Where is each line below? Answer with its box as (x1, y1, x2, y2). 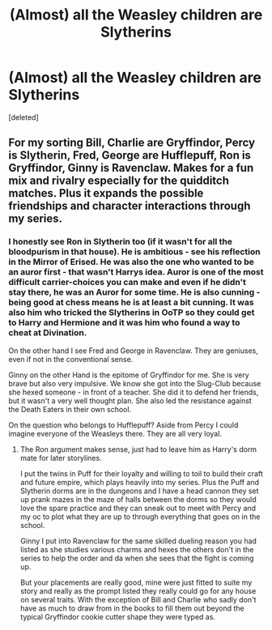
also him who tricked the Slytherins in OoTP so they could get (8, 307, 255, 318)
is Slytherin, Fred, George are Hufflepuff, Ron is (8, 148, 251, 163)
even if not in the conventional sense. (8, 354, 134, 364)
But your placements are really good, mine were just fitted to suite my (19, 577, 253, 587)
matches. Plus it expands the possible (8, 186, 204, 200)
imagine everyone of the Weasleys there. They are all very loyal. (8, 428, 223, 438)
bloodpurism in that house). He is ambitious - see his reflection (8, 246, 261, 258)
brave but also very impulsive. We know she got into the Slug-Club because (8, 378, 261, 388)
